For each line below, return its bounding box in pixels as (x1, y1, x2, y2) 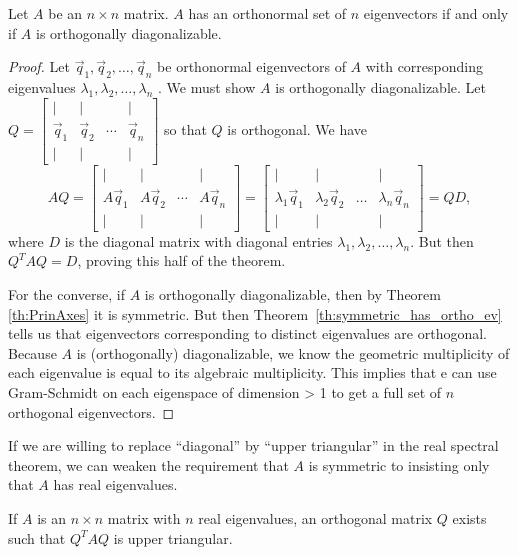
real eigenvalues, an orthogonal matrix (198, 507, 433, 528)
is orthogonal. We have (227, 118, 368, 139)
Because (8, 342, 57, 363)
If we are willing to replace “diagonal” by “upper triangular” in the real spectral (8, 435, 499, 456)
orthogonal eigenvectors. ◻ (8, 401, 175, 422)
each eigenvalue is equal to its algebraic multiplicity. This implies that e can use (8, 362, 497, 383)
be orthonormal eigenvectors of (157, 56, 346, 77)
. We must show (158, 76, 256, 97)
